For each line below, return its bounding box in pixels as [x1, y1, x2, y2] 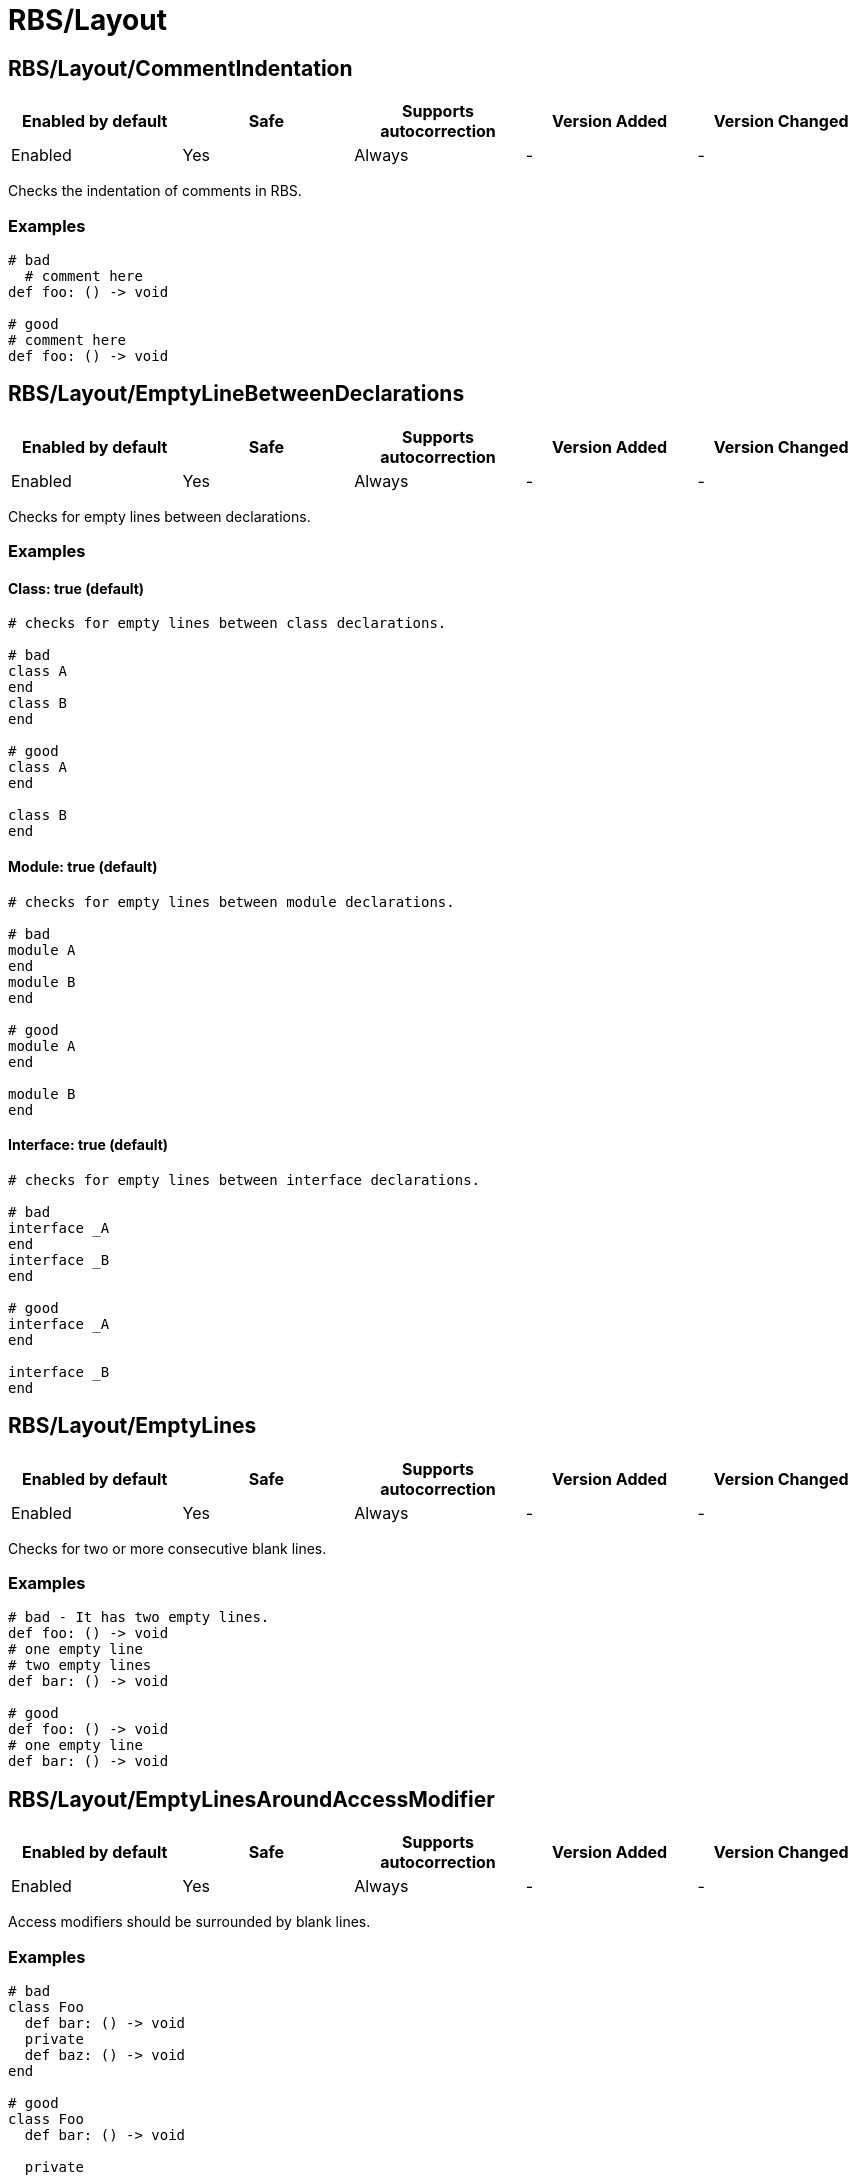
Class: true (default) [8, 579, 145, 597]
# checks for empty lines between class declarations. [8, 615, 447, 632]
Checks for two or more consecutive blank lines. [8, 1539, 327, 1557]
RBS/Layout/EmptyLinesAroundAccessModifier [8, 1786, 495, 1812]
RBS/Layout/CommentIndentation [8, 55, 353, 81]
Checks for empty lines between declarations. [8, 507, 311, 525]
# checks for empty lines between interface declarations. [8, 1171, 481, 1188]
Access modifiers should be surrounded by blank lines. [8, 1913, 371, 1931]
